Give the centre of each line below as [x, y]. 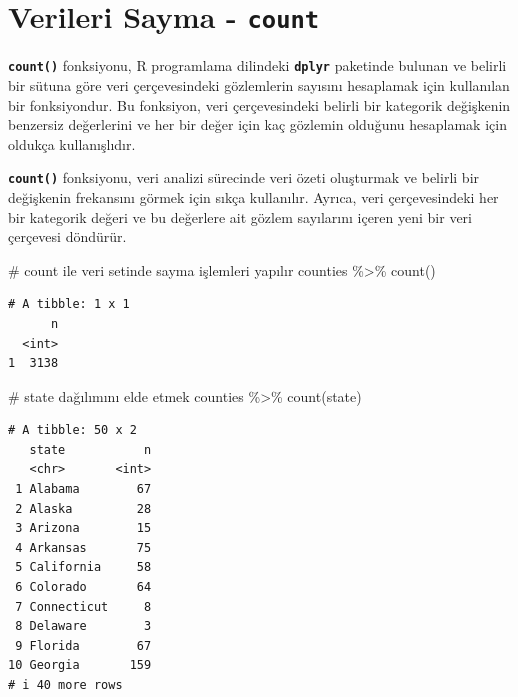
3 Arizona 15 [83, 528]
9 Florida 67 [83, 645]
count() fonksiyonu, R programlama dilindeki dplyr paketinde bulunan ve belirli [257, 65]
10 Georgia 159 [80, 665]
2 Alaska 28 [83, 508]
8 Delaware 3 [83, 626]
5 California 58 [83, 567]
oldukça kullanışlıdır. [72, 143]
